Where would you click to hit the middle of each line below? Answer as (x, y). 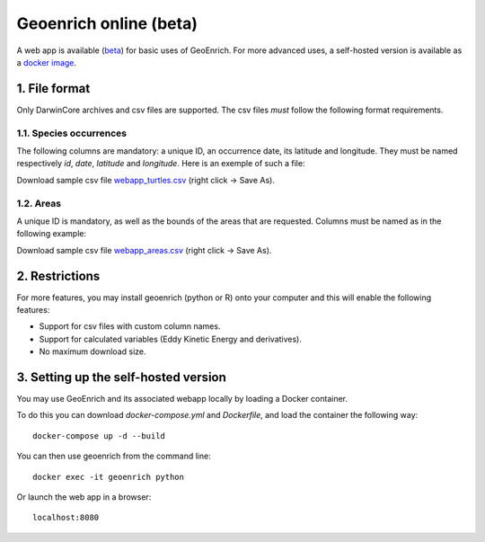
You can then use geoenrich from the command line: (114, 456)
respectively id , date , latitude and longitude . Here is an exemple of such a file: (161, 164)
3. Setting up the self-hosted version (121, 377)
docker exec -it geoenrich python (108, 477)
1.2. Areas (39, 203)
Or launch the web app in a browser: (84, 497)
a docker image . (46, 62)
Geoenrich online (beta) (107, 23)
